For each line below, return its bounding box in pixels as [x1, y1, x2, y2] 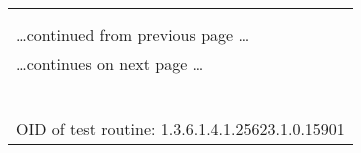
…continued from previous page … [16, 23, 250, 46]
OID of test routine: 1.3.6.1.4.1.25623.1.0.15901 [16, 117, 345, 140]
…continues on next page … [16, 52, 204, 75]
